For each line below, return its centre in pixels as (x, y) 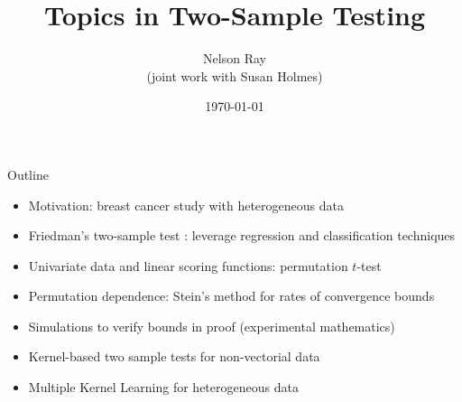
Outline (28, 174)
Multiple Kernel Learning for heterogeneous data (163, 387)
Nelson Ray (235, 58)
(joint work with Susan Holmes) (235, 75)
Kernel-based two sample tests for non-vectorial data (174, 356)
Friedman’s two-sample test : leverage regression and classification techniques (242, 235)
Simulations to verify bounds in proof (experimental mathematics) (212, 326)
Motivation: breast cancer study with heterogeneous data (186, 205)
